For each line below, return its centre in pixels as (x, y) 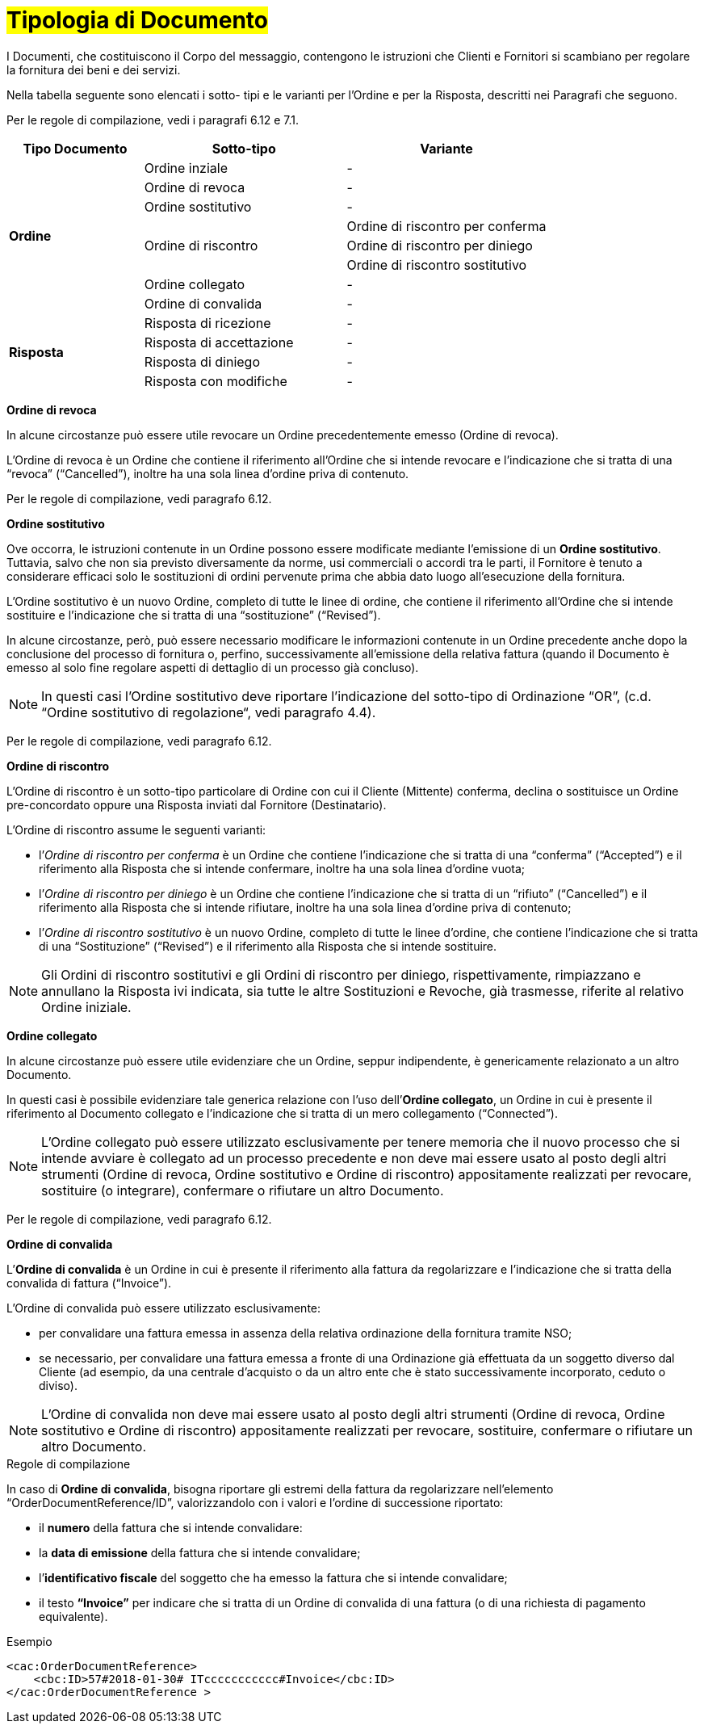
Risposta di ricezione (207, 323)
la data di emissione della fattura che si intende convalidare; (200, 1552)
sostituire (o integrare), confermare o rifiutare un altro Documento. (243, 1190)
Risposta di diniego (202, 361)
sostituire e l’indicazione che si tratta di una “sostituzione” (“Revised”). (194, 615)
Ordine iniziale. (86, 1007)
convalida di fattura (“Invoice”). (89, 1283)
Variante (446, 148)
